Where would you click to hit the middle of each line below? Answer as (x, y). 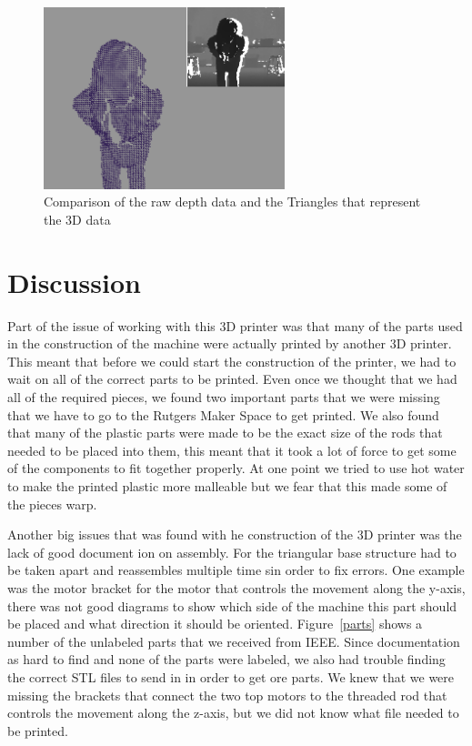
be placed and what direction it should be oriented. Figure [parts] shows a (215, 624)
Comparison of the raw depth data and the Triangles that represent (232, 202)
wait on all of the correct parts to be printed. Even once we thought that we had (232, 379)
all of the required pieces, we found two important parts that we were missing (224, 397)
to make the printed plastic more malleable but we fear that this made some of (227, 486)
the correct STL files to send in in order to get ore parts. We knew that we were (231, 676)
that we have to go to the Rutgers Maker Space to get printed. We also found (223, 414)
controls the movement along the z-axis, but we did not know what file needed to (233, 713)
